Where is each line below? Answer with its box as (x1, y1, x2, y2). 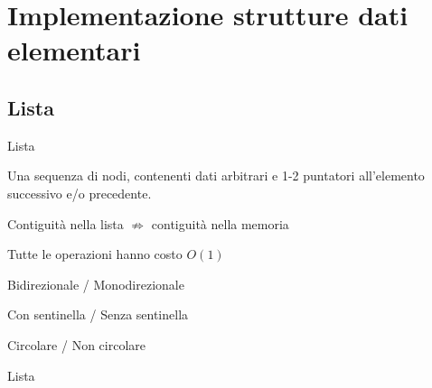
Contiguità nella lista (7, 214, 124, 233)
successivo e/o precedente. (7, 183, 152, 202)
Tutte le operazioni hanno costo (7, 245, 183, 263)
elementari (7, 32, 141, 69)
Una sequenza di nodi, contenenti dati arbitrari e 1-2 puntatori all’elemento (7, 166, 425, 185)
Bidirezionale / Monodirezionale (7, 274, 184, 293)
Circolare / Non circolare (7, 335, 146, 354)
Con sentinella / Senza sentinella (7, 305, 189, 324)
